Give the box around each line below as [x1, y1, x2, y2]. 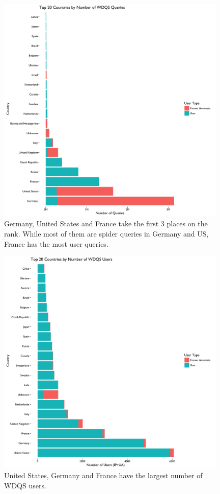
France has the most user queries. [4, 238, 108, 249]
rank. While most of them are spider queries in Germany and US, [4, 228, 209, 239]
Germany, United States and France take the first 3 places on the [4, 218, 208, 229]
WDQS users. [4, 480, 46, 491]
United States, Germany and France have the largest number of [4, 470, 203, 481]
